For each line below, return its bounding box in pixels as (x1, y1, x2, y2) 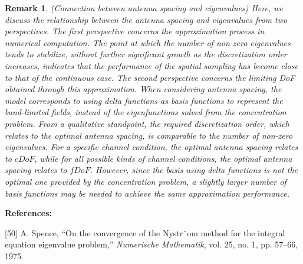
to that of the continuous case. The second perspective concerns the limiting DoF (5, 71, 295, 83)
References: (5, 207, 52, 219)
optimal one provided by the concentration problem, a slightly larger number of (5, 175, 286, 187)
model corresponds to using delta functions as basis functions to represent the (5, 94, 283, 106)
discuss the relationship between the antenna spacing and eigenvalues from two (5, 13, 288, 25)
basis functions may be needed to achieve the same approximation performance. (5, 187, 289, 199)
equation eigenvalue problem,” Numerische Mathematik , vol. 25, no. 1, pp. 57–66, (5, 238, 298, 250)
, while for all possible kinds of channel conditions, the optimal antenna (34, 152, 292, 164)
